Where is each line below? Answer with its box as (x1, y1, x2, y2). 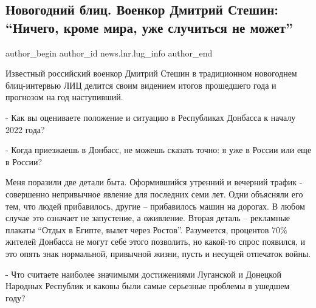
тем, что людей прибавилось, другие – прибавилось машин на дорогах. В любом (5, 199, 305, 212)
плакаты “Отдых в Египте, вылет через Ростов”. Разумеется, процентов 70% (5, 223, 287, 236)
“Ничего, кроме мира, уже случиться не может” (5, 18, 293, 36)
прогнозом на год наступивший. (5, 91, 123, 103)
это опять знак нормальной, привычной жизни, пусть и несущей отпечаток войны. (5, 247, 311, 259)
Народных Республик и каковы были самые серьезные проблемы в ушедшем (5, 279, 290, 292)
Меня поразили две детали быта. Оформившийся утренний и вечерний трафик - (5, 176, 303, 188)
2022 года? (5, 123, 45, 135)
